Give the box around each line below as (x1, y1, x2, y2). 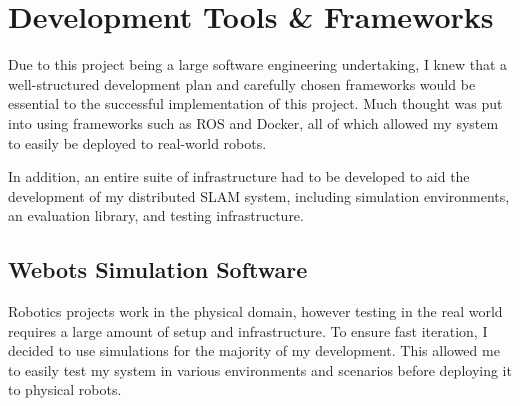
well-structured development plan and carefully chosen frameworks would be (8, 73, 476, 94)
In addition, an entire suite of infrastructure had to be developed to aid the (8, 166, 470, 187)
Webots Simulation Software (8, 254, 308, 285)
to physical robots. (8, 379, 122, 400)
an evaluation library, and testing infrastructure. (8, 205, 304, 226)
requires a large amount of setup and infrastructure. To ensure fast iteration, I (8, 320, 488, 341)
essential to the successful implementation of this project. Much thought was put (8, 93, 503, 114)
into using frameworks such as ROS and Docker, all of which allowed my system (8, 112, 499, 133)
